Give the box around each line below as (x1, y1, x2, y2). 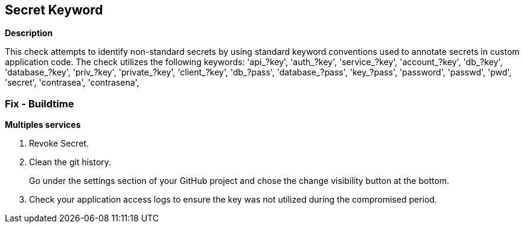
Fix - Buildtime (5, 97, 74, 110)
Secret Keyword (5, 2, 103, 17)
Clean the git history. (29, 157, 112, 168)
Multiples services (5, 119, 81, 130)
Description (5, 28, 53, 39)
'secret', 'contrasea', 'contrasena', (5, 77, 139, 88)
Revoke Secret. (29, 138, 89, 149)
